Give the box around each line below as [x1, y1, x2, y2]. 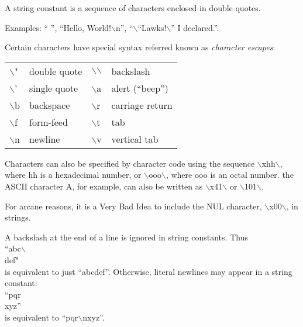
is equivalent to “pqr [5, 311, 78, 323]
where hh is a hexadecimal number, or [5, 168, 142, 181]
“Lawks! [137, 21, 167, 33]
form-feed [29, 115, 68, 129]
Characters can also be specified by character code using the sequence [5, 157, 255, 169]
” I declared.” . [171, 21, 219, 33]
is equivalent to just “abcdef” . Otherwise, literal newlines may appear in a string [5, 265, 292, 277]
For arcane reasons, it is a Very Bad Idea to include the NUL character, [5, 199, 262, 212]
